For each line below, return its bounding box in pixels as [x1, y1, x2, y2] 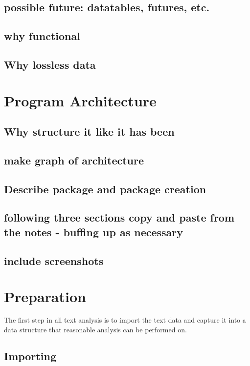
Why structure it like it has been [4, 124, 175, 139]
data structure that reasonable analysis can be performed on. [4, 324, 187, 334]
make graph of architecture [4, 152, 144, 167]
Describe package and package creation [4, 181, 206, 196]
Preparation [4, 286, 86, 306]
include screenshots [4, 253, 104, 268]
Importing [4, 348, 56, 363]
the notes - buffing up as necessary [4, 224, 183, 239]
